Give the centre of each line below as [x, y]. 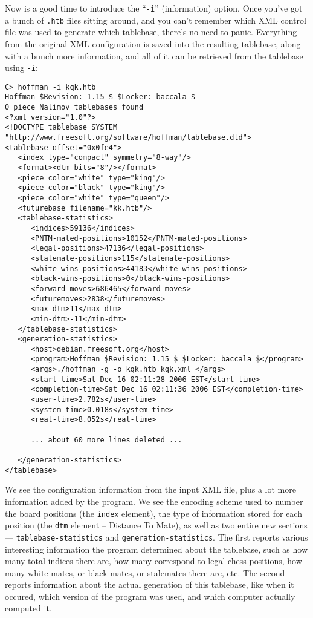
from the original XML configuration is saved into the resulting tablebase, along [153, 43]
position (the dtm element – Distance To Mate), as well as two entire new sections [156, 525]
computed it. [28, 608]
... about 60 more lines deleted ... [106, 440]
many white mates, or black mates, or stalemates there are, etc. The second [145, 572]
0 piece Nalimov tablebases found [74, 107]
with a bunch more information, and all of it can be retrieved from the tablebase [154, 55]
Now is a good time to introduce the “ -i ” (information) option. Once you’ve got [154, 8]
